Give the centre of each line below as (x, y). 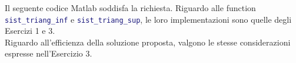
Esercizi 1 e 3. (30, 31)
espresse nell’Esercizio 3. (49, 53)
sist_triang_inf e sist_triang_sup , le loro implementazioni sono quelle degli (148, 19)
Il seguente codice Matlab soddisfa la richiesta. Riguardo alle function (130, 8)
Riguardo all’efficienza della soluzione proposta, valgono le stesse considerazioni (148, 42)
